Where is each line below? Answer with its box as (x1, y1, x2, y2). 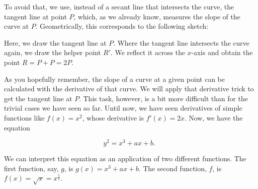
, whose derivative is (82, 112, 144, 123)
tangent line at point (4, 11, 67, 21)
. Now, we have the (184, 112, 243, 123)
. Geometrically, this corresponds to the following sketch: (35, 21, 208, 31)
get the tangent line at (4, 93, 73, 103)
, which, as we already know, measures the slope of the (74, 11, 241, 21)
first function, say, (4, 163, 59, 173)
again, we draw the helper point (4, 47, 101, 58)
